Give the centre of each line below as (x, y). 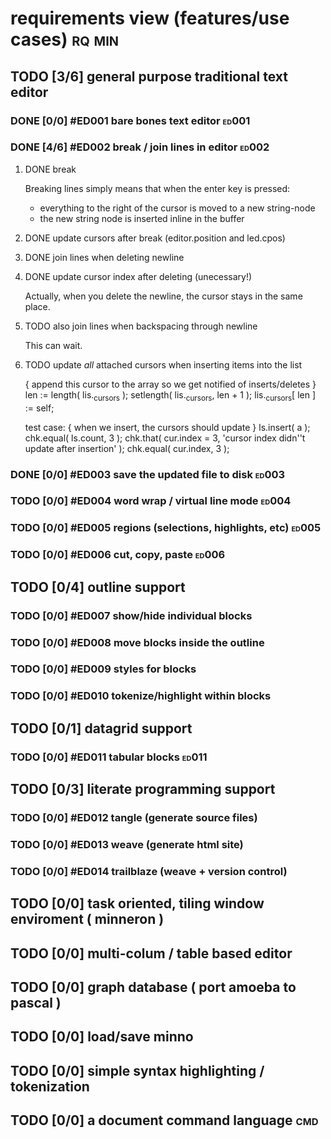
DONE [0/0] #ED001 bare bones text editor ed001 (130, 120)
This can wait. (53, 345)
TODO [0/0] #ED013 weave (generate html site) (127, 844)
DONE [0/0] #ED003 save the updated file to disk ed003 (147, 474)
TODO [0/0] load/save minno (102, 1037)
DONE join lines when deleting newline (104, 257)
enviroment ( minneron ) (87, 919)
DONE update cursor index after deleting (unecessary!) (138, 276)
